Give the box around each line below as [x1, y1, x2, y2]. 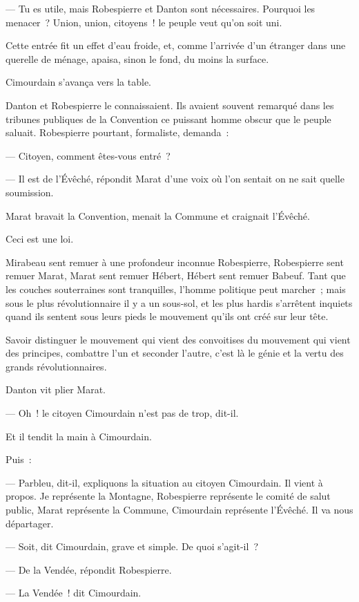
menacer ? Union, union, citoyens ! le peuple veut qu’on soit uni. [6, 15, 282, 29]
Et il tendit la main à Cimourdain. [6, 429, 152, 443]
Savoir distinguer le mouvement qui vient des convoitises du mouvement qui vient [6, 332, 351, 346]
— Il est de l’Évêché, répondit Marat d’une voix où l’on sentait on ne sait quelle [6, 171, 345, 186]
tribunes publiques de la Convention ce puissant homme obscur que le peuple [6, 111, 331, 126]
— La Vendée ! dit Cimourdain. [6, 585, 142, 600]
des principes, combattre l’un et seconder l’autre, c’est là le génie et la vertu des [6, 346, 344, 360]
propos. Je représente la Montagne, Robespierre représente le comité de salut [6, 489, 331, 503]
